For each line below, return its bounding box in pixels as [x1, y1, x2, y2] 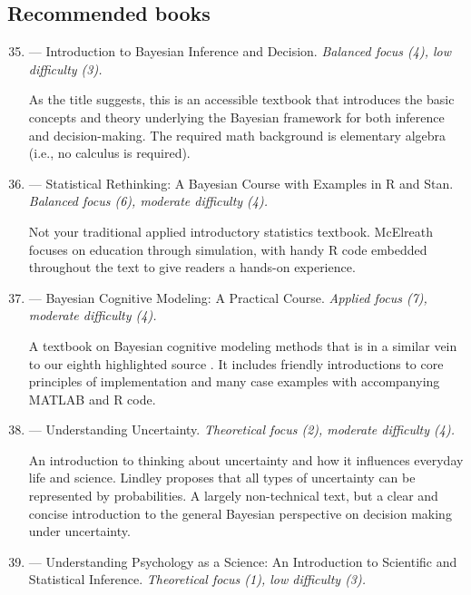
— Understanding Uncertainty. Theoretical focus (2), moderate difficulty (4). [28, 420, 455, 439]
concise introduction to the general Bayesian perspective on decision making [28, 503, 452, 522]
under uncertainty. [28, 522, 131, 541]
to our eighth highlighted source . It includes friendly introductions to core [28, 354, 444, 373]
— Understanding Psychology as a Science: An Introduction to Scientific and [28, 551, 457, 571]
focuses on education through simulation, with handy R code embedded [28, 239, 427, 258]
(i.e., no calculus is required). [28, 143, 191, 162]
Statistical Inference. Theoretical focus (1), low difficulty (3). [28, 570, 367, 589]
